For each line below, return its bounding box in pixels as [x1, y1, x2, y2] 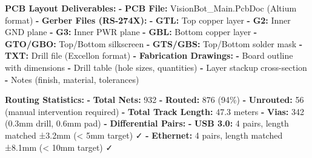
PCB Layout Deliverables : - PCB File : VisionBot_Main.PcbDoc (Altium [5, 2, 297, 14]
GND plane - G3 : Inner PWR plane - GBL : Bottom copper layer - [5, 25, 257, 38]
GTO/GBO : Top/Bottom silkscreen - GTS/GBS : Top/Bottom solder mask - [5, 37, 303, 50]
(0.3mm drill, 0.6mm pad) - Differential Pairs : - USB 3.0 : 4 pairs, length [5, 117, 289, 130]
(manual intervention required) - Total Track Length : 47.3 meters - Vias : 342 [5, 105, 304, 117]
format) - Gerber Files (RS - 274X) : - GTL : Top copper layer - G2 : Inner [5, 13, 291, 26]
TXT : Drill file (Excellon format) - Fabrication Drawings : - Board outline [5, 49, 293, 62]
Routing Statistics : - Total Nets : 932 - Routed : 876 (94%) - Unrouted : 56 [5, 93, 304, 106]
